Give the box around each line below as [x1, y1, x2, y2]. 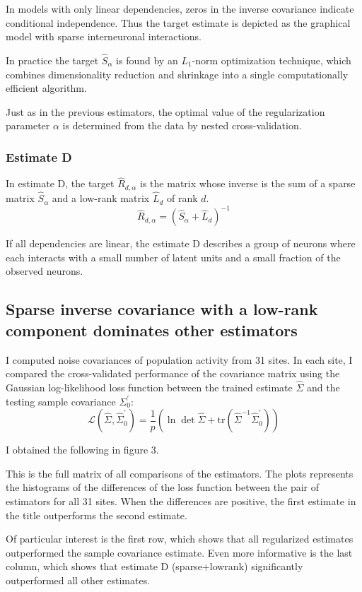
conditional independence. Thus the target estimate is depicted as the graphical [6, 15, 351, 30]
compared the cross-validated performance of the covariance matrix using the [6, 366, 340, 381]
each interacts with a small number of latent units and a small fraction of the [6, 249, 341, 264]
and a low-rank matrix [52, 191, 150, 206]
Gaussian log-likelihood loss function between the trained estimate [6, 379, 293, 394]
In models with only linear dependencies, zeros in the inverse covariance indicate [6, 1, 354, 16]
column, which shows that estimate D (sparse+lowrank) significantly [6, 559, 303, 574]
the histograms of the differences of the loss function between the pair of [6, 480, 320, 495]
